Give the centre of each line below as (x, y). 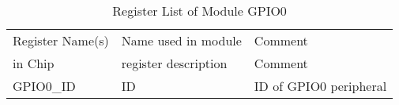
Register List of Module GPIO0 (199, 11)
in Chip (34, 63)
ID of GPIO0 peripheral (320, 86)
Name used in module (181, 40)
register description (174, 63)
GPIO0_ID (44, 86)
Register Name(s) (61, 40)
